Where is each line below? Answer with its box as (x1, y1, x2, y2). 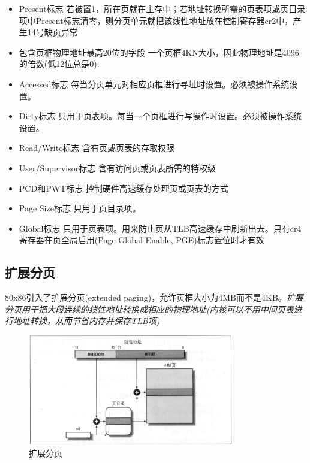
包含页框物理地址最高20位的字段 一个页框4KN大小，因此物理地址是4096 (19, 46, 299, 58)
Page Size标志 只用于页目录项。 (19, 202, 141, 214)
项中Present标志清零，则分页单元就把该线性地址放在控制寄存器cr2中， (19, 14, 293, 26)
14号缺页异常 (27, 26, 78, 38)
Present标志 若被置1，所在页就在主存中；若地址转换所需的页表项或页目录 (19, 2, 306, 14)
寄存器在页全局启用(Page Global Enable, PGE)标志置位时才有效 (19, 234, 264, 246)
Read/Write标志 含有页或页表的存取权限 (19, 141, 175, 154)
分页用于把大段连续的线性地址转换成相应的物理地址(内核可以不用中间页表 (5, 302, 294, 315)
